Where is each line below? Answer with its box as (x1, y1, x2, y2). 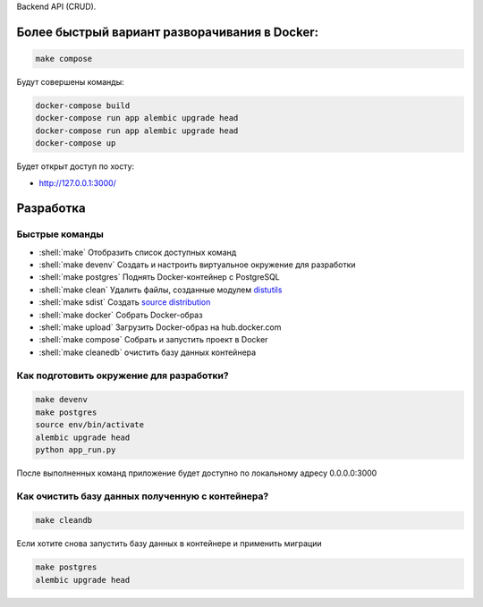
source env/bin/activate (35, 420, 145, 430)
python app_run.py (35, 444, 116, 455)
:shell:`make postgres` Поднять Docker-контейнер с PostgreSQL (38, 272, 281, 282)
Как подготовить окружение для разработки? (16, 369, 229, 382)
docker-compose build (35, 100, 131, 111)
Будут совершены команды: (16, 76, 124, 87)
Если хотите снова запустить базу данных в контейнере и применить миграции (16, 538, 322, 549)
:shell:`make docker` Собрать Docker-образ (38, 309, 203, 320)
